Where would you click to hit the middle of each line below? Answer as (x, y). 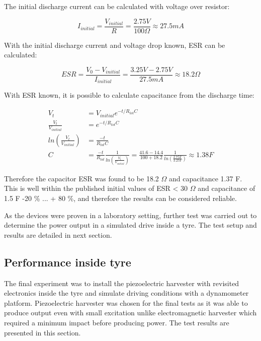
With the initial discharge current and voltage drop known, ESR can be (115, 45)
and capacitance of (227, 188)
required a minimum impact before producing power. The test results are (117, 322)
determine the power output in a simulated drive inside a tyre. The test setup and (130, 225)
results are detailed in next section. (58, 234)
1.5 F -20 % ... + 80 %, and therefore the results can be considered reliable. (120, 198)
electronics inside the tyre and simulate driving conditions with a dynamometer (126, 293)
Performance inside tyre (68, 262)
